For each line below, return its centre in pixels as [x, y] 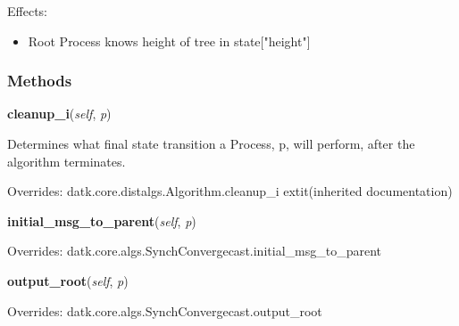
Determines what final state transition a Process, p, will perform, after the [211, 143]
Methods [40, 81]
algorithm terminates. [67, 161]
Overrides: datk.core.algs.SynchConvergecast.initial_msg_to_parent [194, 251]
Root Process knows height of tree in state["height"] [169, 41]
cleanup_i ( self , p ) [59, 114]
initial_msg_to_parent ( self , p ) [102, 220]
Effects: [27, 11]
